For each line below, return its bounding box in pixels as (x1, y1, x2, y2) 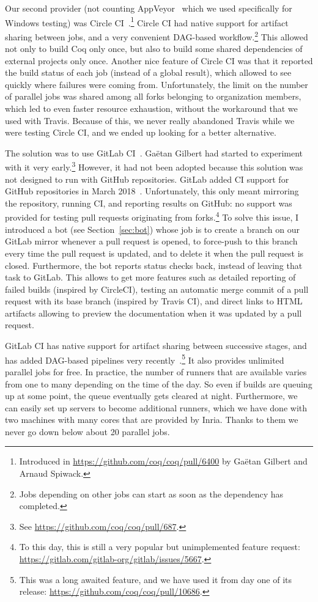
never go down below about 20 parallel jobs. (5, 425, 170, 438)
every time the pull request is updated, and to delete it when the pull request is (5, 246, 304, 259)
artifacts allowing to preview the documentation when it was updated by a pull (5, 306, 302, 319)
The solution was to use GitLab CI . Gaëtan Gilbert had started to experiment (5, 146, 303, 159)
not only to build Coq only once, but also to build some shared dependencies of (5, 42, 303, 55)
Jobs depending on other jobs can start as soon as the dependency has (19, 487, 284, 500)
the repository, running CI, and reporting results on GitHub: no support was (5, 196, 292, 209)
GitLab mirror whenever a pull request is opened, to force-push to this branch (5, 235, 298, 248)
